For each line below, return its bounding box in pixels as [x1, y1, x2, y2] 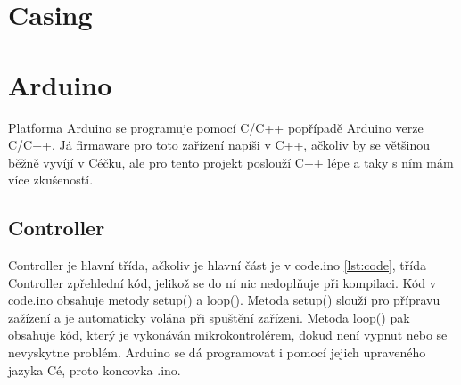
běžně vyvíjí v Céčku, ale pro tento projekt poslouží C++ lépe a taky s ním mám [8, 152, 454, 171]
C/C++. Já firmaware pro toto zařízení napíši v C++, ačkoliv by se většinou [8, 135, 431, 154]
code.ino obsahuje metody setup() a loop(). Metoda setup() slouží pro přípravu [8, 291, 440, 309]
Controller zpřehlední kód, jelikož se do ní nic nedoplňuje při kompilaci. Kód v [8, 273, 437, 291]
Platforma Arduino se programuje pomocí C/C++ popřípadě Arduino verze [8, 118, 424, 136]
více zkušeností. [8, 170, 94, 189]
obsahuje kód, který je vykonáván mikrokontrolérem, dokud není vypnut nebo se [8, 325, 448, 344]
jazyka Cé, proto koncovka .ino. [8, 360, 181, 379]
